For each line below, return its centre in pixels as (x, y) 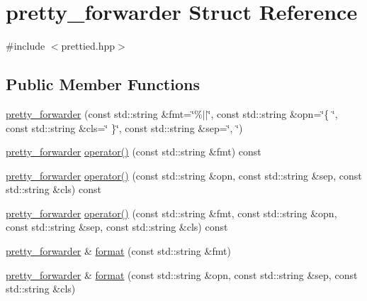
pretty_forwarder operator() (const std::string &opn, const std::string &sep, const (184, 175)
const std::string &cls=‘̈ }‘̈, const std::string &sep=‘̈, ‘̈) (124, 127)
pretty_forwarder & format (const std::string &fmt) (118, 251)
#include (26, 46)
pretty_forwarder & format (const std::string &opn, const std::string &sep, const (182, 274)
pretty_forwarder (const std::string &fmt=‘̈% (104, 113)
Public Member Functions (103, 84)
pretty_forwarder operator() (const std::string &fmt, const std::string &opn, (171, 213)
